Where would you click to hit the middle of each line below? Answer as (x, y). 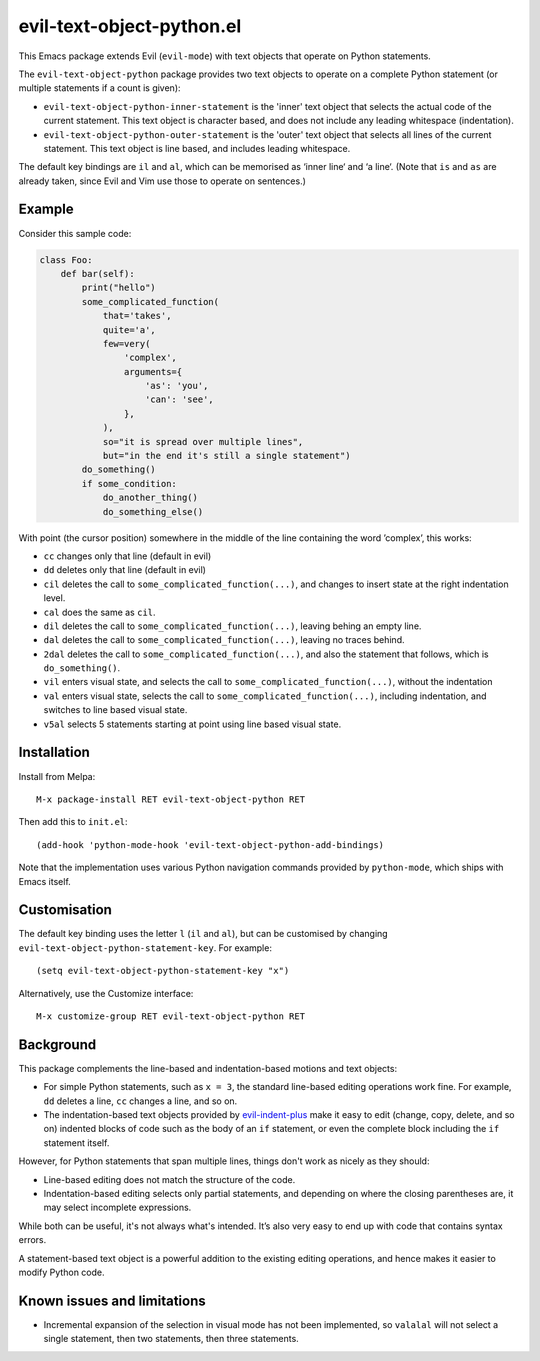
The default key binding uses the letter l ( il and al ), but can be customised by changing (203, 934)
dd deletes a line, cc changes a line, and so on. (140, 1101)
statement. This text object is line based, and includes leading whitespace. (197, 148)
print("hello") (119, 288)
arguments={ (153, 371)
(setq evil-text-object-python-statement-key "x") (163, 971)
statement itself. (76, 1142)
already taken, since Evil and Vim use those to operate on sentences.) (162, 181)
